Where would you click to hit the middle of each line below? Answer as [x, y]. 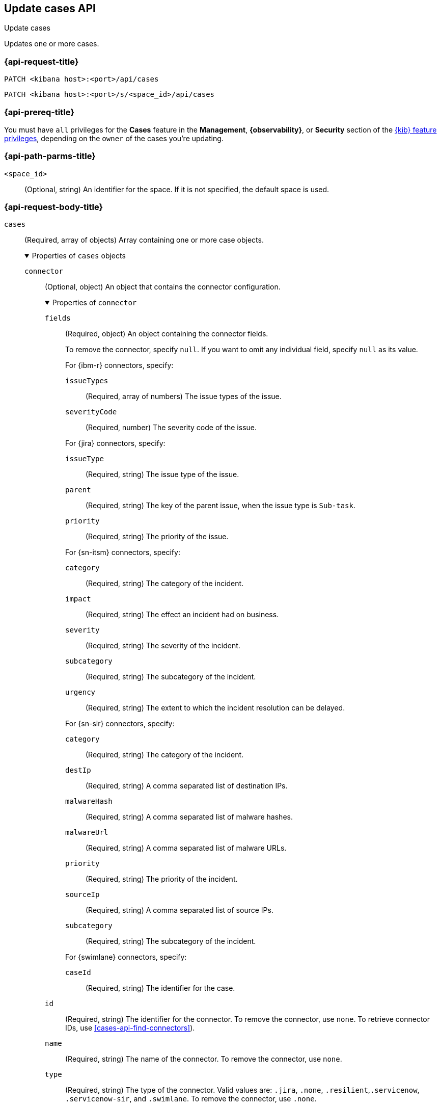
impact [78, 599]
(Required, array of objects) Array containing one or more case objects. [144, 240]
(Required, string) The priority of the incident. [162, 879]
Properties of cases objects [79, 256]
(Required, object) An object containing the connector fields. [167, 334]
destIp [78, 770]
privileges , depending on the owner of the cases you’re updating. [114, 138]
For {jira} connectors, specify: [115, 443]
